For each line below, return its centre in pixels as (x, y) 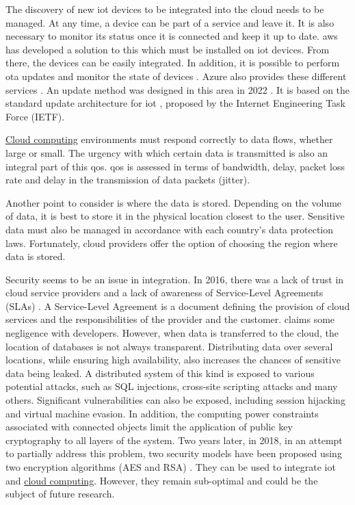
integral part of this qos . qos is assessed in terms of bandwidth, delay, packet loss (175, 166)
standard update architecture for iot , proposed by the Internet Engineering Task (175, 103)
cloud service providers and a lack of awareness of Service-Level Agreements (165, 293)
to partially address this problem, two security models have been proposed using (174, 453)
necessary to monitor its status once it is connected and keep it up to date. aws (172, 36)
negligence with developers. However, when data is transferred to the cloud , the (172, 333)
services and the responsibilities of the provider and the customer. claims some (170, 319)
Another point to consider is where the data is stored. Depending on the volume (174, 202)
